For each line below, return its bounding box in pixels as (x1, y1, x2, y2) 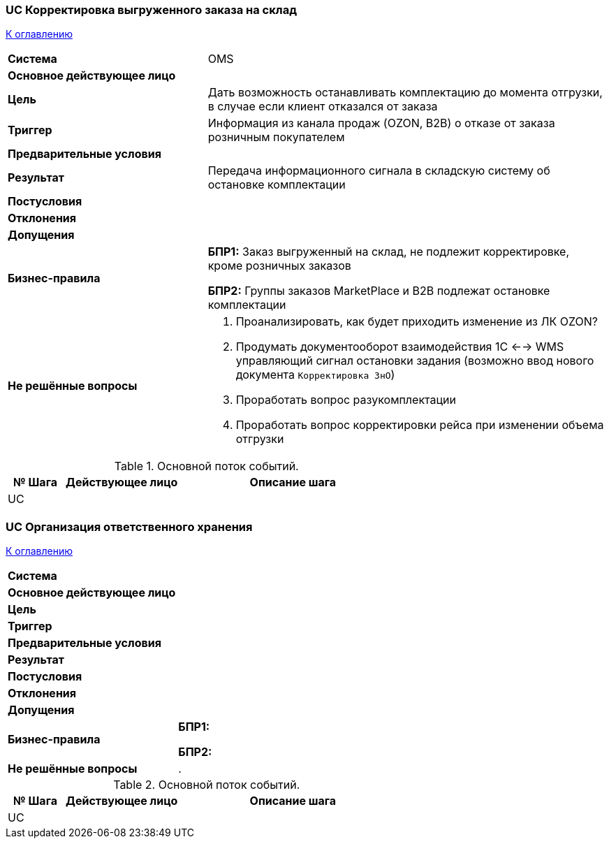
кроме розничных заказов (207, 259, 351, 273)
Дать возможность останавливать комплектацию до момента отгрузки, (207, 85, 603, 100)
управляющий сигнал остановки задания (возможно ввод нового (235, 354, 594, 368)
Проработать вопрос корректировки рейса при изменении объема (235, 418, 604, 432)
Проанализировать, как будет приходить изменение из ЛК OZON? (235, 314, 598, 329)
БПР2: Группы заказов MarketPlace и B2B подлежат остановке (207, 284, 550, 298)
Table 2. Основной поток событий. (113, 778, 300, 792)
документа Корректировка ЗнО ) (235, 368, 395, 382)
